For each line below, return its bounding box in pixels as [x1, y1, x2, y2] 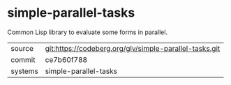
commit [10, 54, 36, 64]
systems [10, 66, 38, 76]
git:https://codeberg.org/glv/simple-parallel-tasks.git [45, 43, 221, 53]
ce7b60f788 [45, 54, 88, 64]
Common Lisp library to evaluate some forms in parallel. [7, 28, 168, 36]
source [10, 43, 33, 53]
